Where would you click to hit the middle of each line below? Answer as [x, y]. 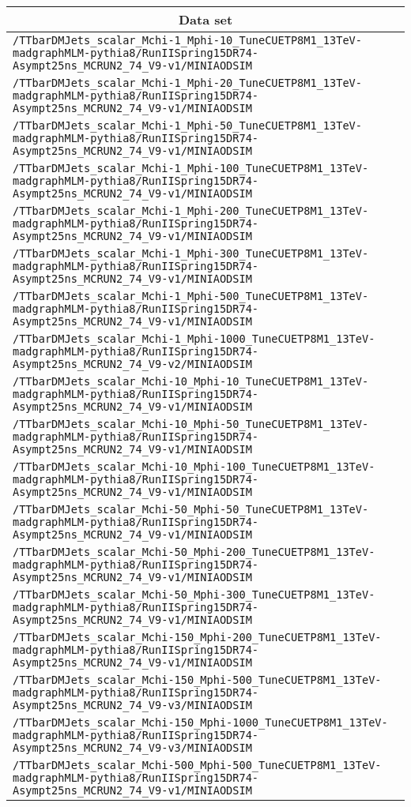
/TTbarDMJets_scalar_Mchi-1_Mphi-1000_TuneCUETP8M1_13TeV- [194, 339]
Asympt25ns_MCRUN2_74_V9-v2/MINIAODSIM [132, 364]
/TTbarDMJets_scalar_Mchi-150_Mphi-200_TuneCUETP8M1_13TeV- [197, 637]
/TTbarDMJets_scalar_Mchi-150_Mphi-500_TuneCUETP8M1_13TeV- [197, 680]
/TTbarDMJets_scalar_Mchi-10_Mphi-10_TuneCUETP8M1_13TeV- [191, 381]
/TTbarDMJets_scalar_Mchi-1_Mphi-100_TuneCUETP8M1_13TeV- [191, 168]
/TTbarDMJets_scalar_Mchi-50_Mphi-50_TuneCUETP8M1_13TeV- [191, 509]
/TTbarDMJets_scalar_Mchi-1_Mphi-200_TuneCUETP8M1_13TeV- [191, 211]
